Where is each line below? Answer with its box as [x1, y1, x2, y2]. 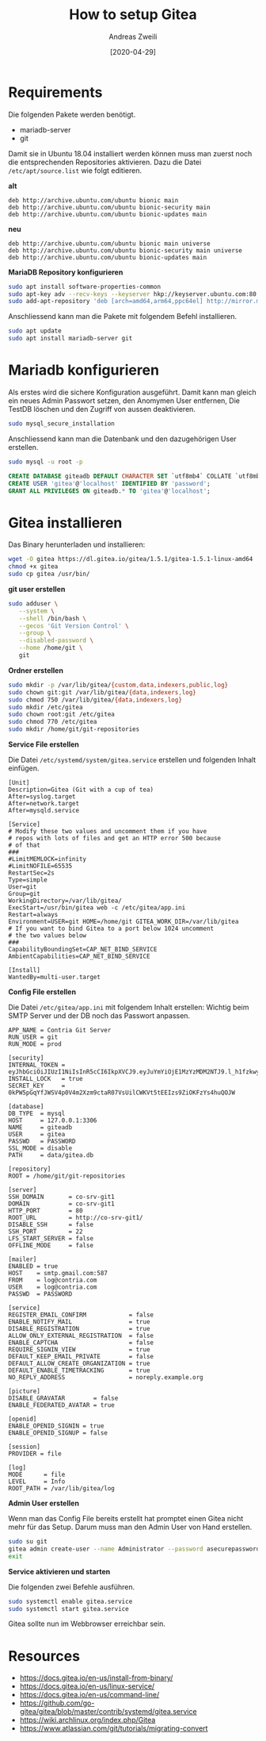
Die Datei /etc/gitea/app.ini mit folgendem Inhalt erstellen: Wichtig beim [8, 1002, 249, 1013]
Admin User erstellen [8, 1498, 79, 1508]
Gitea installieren [8, 513, 123, 532]
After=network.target [8, 800, 80, 808]
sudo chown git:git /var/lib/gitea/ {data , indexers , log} [8, 688, 196, 696]
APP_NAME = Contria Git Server [8, 1026, 112, 1035]
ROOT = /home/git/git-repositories [8, 1172, 126, 1180]
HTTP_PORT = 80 [8, 1207, 83, 1215]
